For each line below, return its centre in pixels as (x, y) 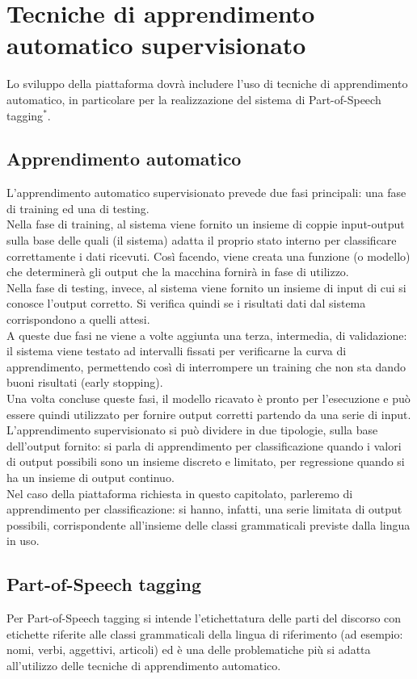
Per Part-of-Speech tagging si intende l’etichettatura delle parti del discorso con (204, 618)
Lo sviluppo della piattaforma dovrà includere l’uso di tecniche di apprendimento (207, 84)
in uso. (23, 541)
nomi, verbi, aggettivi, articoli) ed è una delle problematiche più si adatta (189, 650)
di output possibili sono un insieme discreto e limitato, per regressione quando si (206, 461)
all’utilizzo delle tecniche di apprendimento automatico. (144, 665)
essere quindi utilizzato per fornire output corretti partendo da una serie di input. (209, 414)
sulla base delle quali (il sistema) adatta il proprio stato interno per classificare (202, 240)
